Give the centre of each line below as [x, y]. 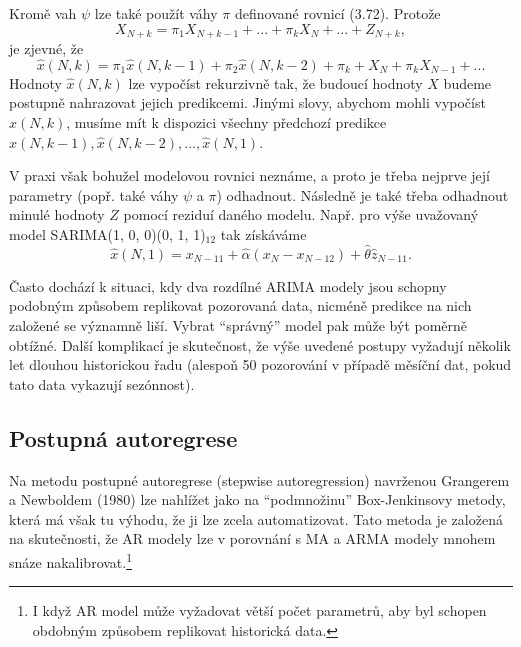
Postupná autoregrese [123, 437]
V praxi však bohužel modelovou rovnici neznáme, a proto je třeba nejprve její [249, 175]
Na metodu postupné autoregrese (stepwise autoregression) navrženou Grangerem [259, 479]
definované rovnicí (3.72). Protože [337, 13]
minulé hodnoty [57, 214]
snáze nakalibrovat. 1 [71, 560]
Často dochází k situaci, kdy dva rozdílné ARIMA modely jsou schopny [228, 285]
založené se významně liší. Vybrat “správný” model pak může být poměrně [238, 325]
